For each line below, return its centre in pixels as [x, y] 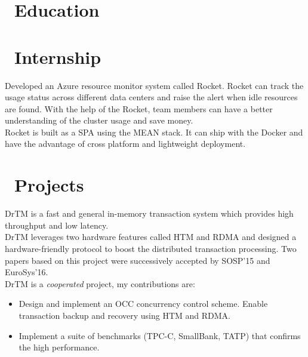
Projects [49, 185]
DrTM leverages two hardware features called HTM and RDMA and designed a [151, 237]
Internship [58, 56]
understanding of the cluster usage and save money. [99, 120]
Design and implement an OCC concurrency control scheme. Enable [143, 304]
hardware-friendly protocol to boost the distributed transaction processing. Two [151, 248]
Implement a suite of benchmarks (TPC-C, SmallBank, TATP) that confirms [160, 335]
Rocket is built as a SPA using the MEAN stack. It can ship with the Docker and [154, 132]
